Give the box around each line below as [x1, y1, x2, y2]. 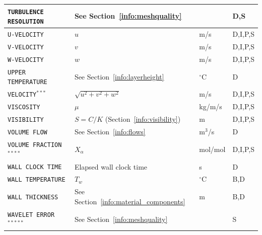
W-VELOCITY [8, 56, 44, 63]
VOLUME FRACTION [8, 141, 62, 148]
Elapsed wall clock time [74, 161, 148, 172]
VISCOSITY [8, 104, 40, 111]
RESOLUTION [8, 18, 44, 26]
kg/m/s [199, 101, 222, 112]
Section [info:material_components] [74, 196, 185, 206]
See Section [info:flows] [74, 126, 146, 137]
